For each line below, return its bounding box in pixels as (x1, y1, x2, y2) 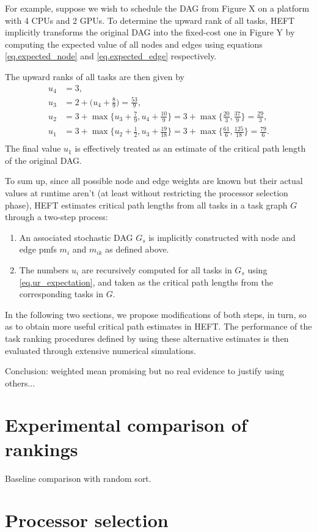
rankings (5, 436, 78, 461)
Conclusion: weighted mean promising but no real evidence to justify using (5, 364, 284, 377)
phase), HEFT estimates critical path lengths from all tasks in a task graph (5, 198, 288, 211)
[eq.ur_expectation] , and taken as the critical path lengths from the (19, 275, 274, 288)
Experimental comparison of (5, 412, 247, 437)
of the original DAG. (5, 153, 82, 166)
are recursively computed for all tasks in (81, 263, 232, 276)
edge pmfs (19, 243, 57, 256)
